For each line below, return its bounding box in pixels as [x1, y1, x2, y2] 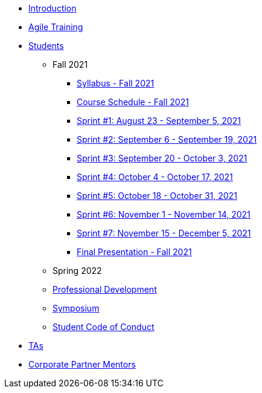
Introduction [28, 3, 77, 13]
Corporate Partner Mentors [28, 359, 136, 369]
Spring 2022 [53, 265, 102, 276]
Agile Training [28, 22, 83, 32]
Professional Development [53, 284, 157, 294]
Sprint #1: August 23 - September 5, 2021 [77, 115, 241, 126]
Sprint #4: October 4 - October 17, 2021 [77, 172, 233, 182]
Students [28, 41, 64, 51]
